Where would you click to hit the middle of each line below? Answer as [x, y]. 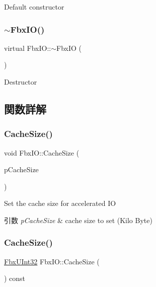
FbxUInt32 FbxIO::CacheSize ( [52, 261]
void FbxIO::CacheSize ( [42, 152]
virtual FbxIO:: [28, 48]
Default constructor [34, 7]
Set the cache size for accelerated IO [60, 203]
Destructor [21, 82]
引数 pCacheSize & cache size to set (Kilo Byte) [78, 220]
